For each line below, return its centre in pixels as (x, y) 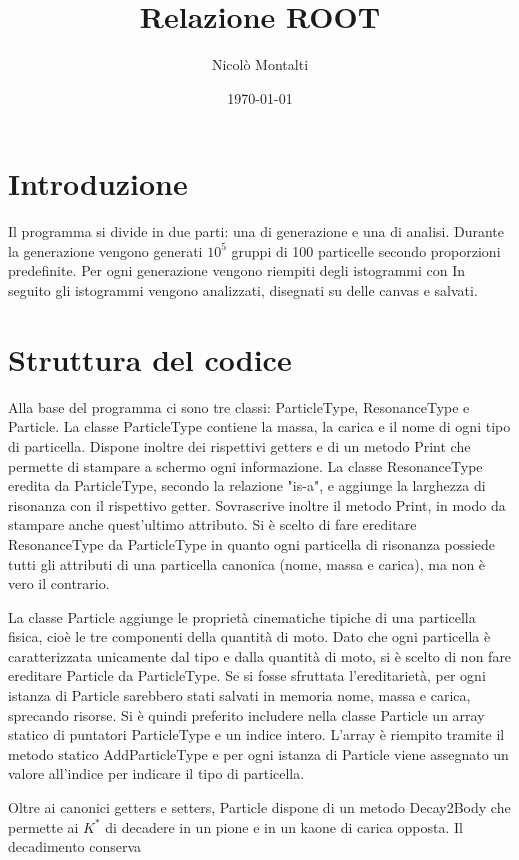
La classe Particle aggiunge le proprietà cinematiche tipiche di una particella (242, 616)
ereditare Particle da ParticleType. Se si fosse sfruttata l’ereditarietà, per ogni (247, 675)
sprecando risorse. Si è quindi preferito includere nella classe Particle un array (246, 714)
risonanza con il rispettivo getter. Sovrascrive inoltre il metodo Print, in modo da (257, 504)
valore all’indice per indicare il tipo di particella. (156, 773)
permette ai (43, 826)
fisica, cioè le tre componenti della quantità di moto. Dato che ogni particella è (249, 636)
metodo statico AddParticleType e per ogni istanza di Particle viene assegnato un (258, 753)
